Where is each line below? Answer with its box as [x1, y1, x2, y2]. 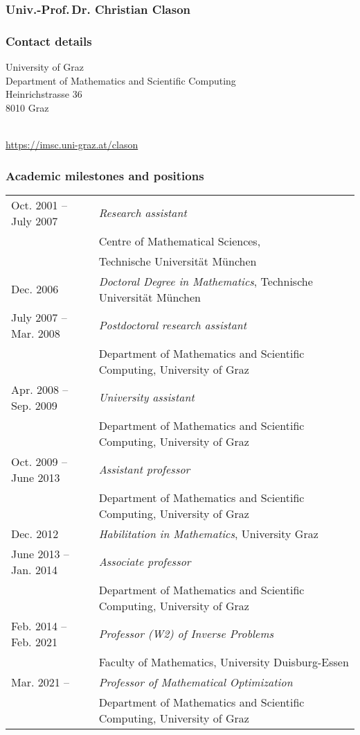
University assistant [98, 389, 195, 406]
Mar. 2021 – [11, 673, 70, 690]
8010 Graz [6, 100, 49, 114]
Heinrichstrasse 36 [6, 87, 82, 101]
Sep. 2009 [11, 397, 57, 413]
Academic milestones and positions [6, 166, 204, 184]
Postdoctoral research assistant [98, 317, 247, 334]
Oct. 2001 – [11, 196, 67, 213]
